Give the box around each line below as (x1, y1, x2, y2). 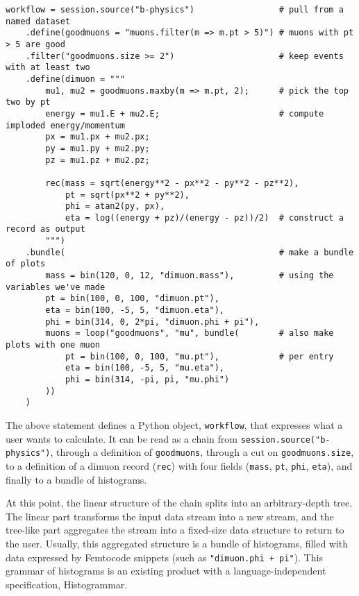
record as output (6, 224, 85, 235)
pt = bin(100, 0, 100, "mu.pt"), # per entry (65, 351, 334, 361)
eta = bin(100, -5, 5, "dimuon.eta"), (45, 305, 224, 316)
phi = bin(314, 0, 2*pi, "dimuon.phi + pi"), (45, 316, 260, 327)
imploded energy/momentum (6, 120, 125, 130)
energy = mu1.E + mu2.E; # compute (45, 108, 324, 119)
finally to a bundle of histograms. (6, 472, 147, 486)
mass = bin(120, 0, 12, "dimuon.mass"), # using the (45, 271, 334, 281)
